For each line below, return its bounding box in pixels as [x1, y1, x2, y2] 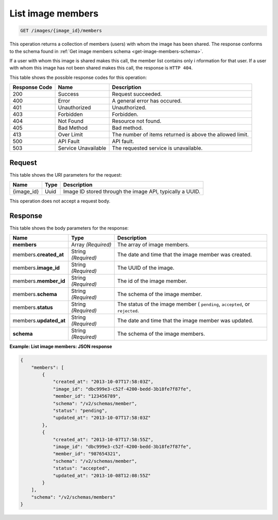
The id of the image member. [117, 278, 187, 285]
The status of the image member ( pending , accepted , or [117, 301, 250, 308]
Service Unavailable [58, 145, 107, 152]
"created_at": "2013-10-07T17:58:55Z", [53, 437, 154, 442]
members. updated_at [12, 317, 66, 324]
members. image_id [12, 264, 60, 271]
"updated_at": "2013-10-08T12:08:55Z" [53, 473, 151, 478]
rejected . [117, 307, 139, 314]
